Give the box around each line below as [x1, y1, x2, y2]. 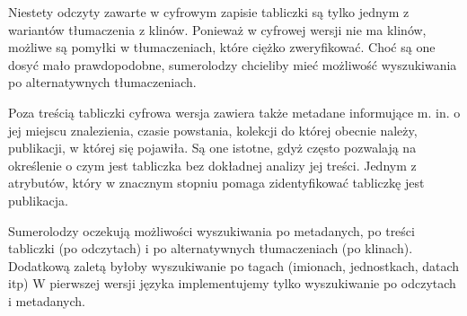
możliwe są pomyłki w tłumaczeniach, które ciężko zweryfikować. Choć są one [8, 38, 436, 57]
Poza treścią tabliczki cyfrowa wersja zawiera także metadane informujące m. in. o [8, 102, 461, 121]
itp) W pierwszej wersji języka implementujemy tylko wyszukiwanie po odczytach [8, 274, 456, 293]
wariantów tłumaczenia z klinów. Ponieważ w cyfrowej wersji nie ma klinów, [8, 20, 427, 39]
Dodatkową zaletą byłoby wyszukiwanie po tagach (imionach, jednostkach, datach [8, 256, 460, 275]
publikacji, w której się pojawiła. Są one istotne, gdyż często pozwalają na [8, 138, 417, 157]
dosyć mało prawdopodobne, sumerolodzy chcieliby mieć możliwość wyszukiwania [8, 55, 457, 74]
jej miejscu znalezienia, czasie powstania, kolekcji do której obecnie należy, [8, 120, 418, 139]
